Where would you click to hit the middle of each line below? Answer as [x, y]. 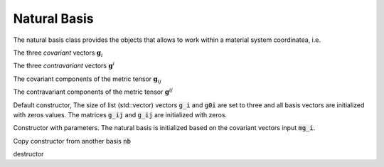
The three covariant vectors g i [58, 53]
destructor [28, 154]
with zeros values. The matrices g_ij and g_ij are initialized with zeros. [120, 114]
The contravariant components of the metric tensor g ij [93, 91]
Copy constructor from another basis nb [72, 141]
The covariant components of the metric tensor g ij [87, 80]
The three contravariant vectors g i [64, 65]
